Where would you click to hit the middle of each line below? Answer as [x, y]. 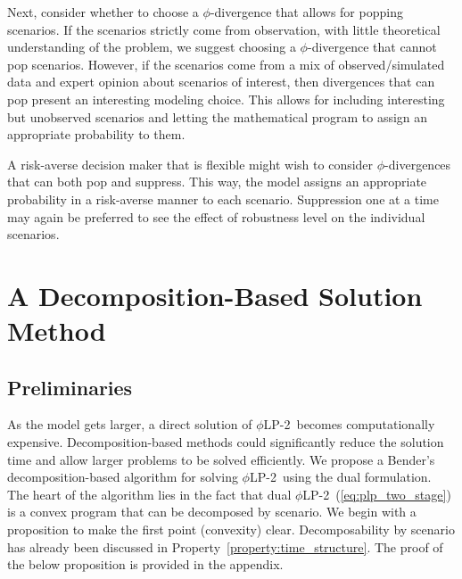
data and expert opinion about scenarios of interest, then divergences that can [221, 82]
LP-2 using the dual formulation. [340, 477]
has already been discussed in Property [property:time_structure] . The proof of [225, 546]
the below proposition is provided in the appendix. [145, 564]
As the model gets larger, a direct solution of [130, 424]
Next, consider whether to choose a [103, 12]
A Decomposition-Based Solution [215, 295]
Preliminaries [70, 387]
